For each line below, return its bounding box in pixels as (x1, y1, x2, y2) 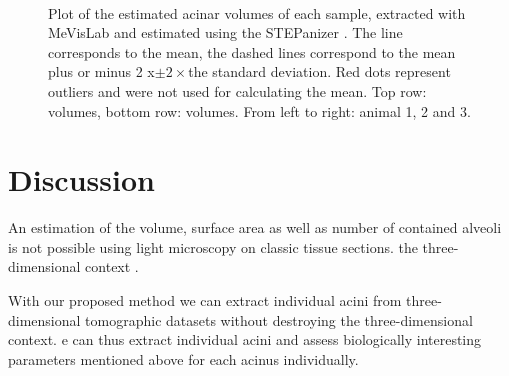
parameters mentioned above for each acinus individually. (8, 348, 359, 369)
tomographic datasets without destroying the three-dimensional (85, 309, 473, 330)
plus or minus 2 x (48, 61, 155, 82)
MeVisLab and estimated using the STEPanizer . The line (48, 22, 403, 43)
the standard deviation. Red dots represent (188, 61, 451, 82)
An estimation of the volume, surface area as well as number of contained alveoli (8, 217, 502, 238)
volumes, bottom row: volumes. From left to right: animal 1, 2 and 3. (48, 100, 471, 121)
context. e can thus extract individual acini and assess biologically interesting (8, 329, 482, 350)
